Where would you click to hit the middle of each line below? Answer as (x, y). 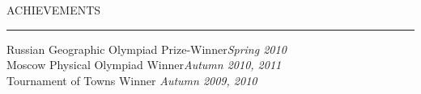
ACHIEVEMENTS (54, 10)
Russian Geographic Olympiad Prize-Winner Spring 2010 (147, 49)
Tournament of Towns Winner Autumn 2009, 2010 (132, 80)
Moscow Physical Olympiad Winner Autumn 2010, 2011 (144, 65)
